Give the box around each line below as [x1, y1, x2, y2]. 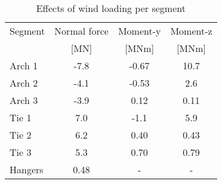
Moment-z [170, 24, 212, 38]
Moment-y [118, 24, 161, 38]
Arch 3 [10, 93, 38, 107]
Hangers [10, 162, 44, 176]
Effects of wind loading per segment [36, 1, 186, 15]
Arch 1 [10, 59, 38, 72]
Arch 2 [10, 76, 38, 90]
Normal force [54, 24, 109, 38]
